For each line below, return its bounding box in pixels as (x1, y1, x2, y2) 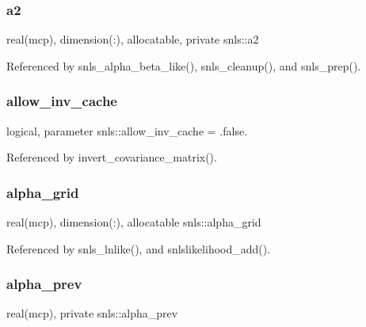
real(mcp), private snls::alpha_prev (6, 305, 178, 321)
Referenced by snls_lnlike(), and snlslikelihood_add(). (6, 240, 271, 257)
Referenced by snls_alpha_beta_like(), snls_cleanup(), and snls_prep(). (6, 57, 361, 74)
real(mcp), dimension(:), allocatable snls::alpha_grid (6, 214, 261, 230)
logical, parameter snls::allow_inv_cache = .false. (6, 122, 248, 139)
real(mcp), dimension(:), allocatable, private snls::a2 (6, 31, 259, 48)
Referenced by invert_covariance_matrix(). (6, 149, 217, 165)
